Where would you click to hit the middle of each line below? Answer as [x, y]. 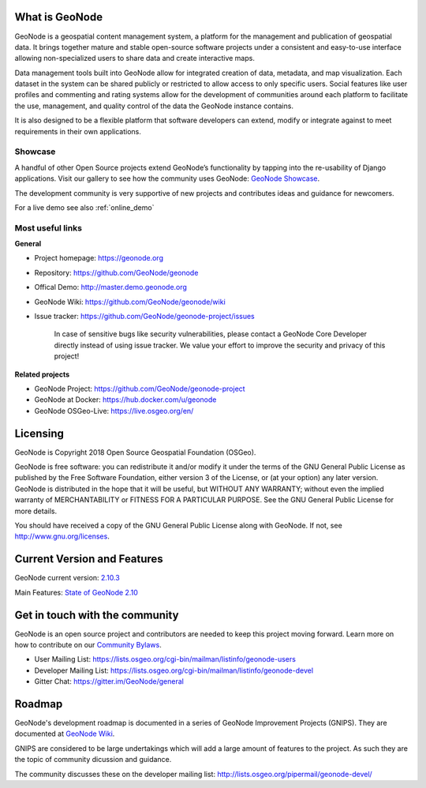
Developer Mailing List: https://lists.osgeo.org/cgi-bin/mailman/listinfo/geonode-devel [174, 670]
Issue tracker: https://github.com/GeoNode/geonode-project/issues [145, 317]
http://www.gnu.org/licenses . [62, 536]
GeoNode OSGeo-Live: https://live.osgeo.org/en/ [114, 411]
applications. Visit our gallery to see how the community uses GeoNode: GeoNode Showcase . [167, 178]
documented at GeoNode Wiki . [65, 734]
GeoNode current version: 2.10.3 [67, 578]
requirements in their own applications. [78, 131]
